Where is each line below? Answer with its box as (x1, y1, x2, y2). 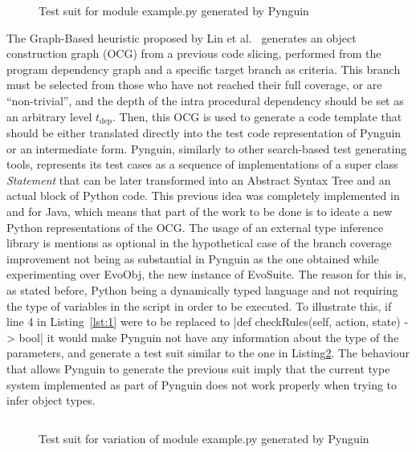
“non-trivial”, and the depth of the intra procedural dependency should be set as (6, 92, 404, 108)
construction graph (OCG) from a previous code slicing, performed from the (6, 45, 381, 62)
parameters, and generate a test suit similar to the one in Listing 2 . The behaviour (6, 344, 410, 361)
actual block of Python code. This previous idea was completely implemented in (6, 187, 400, 204)
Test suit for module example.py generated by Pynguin (39, 2, 309, 18)
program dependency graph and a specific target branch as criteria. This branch (6, 60, 401, 77)
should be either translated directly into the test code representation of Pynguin (6, 124, 402, 141)
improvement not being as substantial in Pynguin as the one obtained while (6, 250, 379, 267)
